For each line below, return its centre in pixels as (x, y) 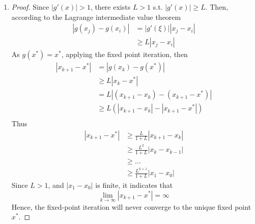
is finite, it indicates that (134, 185)
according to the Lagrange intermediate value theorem (96, 17)
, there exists (110, 7)
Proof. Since (30, 7)
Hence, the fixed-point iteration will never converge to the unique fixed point (131, 206)
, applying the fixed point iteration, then (124, 54)
